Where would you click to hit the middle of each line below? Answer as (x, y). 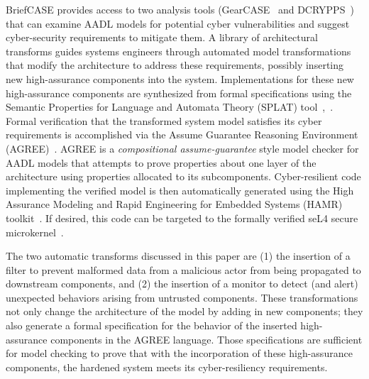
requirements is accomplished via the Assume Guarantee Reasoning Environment (182, 134)
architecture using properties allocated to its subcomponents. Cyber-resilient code (183, 176)
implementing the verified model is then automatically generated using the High (180, 190)
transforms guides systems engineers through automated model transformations (178, 51)
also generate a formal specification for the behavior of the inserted (152, 325)
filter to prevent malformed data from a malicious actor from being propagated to (183, 269)
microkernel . (35, 232)
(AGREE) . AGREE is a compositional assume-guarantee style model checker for (182, 148)
